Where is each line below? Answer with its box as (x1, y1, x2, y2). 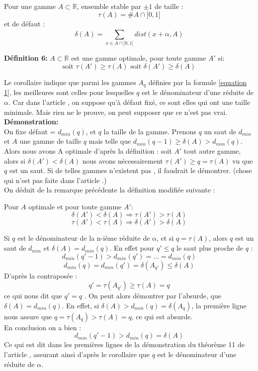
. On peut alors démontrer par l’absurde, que (84, 290, 221, 301)
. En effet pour (109, 243, 155, 253)
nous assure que (4, 311, 52, 321)
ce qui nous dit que (4, 290, 62, 301)
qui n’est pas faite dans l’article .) (4, 175, 107, 185)
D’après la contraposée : (4, 270, 78, 280)
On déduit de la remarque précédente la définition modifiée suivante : (4, 185, 215, 195)
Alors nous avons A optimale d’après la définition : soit (4, 145, 172, 156)
